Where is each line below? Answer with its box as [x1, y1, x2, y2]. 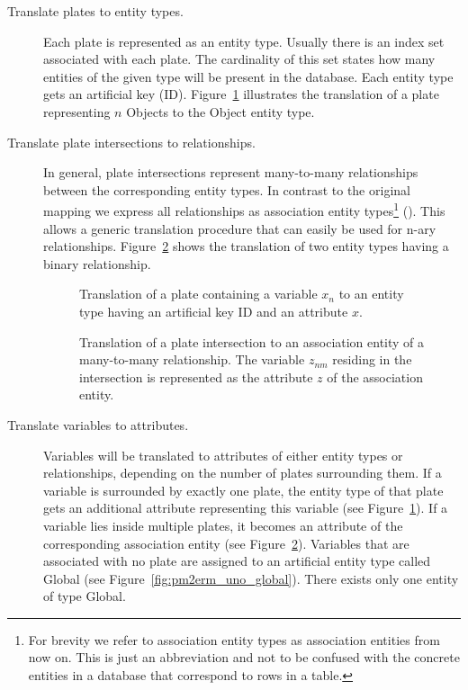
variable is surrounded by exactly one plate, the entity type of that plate [43, 480, 444, 499]
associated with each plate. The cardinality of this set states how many [43, 49, 436, 68]
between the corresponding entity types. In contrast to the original [43, 180, 410, 199]
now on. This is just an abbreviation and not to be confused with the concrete [28, 648, 460, 667]
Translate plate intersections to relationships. [7, 132, 256, 151]
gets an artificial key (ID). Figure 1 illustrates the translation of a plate [43, 85, 439, 103]
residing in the [332, 350, 412, 369]
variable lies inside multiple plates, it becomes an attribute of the [43, 515, 403, 534]
